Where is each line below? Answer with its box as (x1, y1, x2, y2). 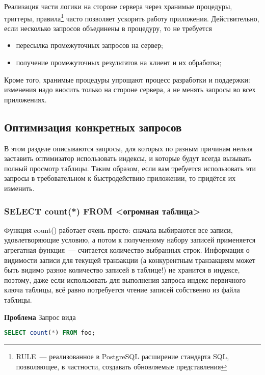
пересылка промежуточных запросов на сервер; (16, 40, 163, 50)
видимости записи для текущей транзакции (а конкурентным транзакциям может (4, 254, 255, 265)
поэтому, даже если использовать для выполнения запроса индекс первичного (4, 274, 246, 285)
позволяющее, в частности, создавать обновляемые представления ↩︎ (16, 361, 227, 371)
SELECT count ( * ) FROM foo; (4, 329, 96, 337)
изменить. (4, 182, 35, 193)
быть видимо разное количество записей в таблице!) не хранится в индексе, (4, 264, 240, 275)
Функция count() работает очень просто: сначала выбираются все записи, (4, 224, 233, 235)
